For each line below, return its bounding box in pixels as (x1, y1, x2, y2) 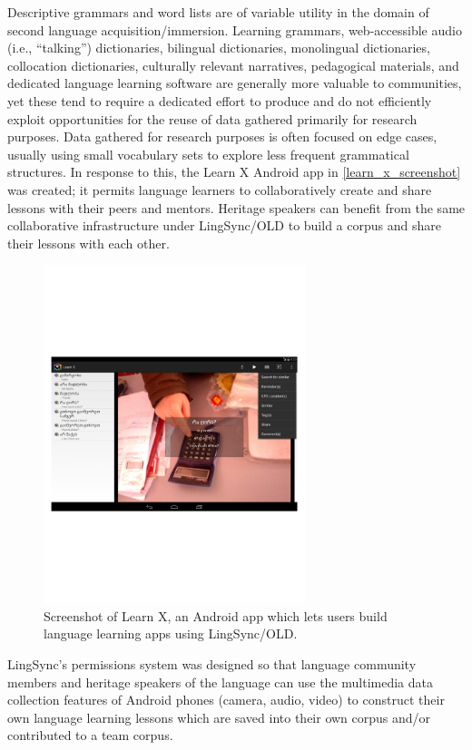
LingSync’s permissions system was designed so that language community (7, 654, 417, 673)
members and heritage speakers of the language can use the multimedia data (7, 672, 433, 691)
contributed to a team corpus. (7, 726, 173, 745)
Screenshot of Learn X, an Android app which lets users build (44, 606, 388, 625)
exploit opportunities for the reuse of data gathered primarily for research (7, 109, 418, 128)
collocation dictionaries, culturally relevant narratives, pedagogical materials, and (7, 55, 459, 74)
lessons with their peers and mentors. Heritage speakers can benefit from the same (7, 198, 466, 217)
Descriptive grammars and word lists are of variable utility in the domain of (7, 3, 429, 21)
